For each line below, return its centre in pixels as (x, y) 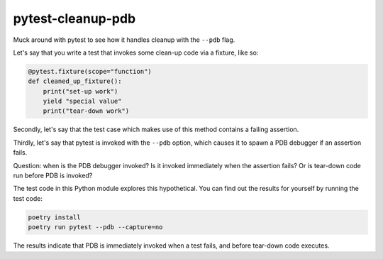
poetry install (54, 217)
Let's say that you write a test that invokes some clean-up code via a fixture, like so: (136, 53)
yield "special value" (82, 101)
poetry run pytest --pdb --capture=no (95, 227)
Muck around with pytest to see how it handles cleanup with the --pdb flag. (124, 40)
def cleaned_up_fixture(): (75, 81)
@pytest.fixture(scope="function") (90, 71)
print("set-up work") (81, 91)
